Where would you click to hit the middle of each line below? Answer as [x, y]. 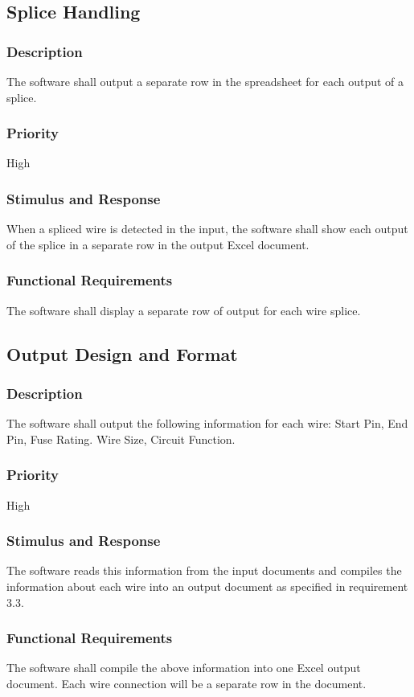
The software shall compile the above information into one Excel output [184, 668]
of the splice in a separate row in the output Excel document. [158, 244]
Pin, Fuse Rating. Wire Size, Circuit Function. [121, 439]
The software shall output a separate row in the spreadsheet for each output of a [205, 81]
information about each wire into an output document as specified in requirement [207, 586]
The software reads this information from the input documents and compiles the [204, 570]
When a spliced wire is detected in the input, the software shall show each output [207, 229]
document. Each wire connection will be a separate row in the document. [187, 684]
